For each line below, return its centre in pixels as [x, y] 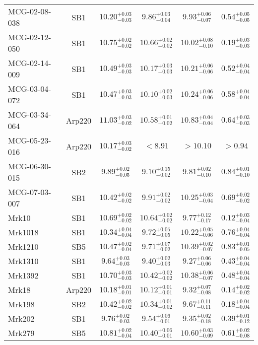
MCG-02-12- [30, 37]
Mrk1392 [23, 275]
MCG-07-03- [30, 192]
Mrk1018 [23, 232]
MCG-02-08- [30, 11]
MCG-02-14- [30, 63]
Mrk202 [21, 318]
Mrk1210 [23, 246]
